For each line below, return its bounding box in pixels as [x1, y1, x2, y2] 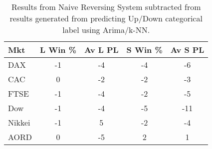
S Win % [126, 44, 163, 55]
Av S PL [170, 44, 205, 55]
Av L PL [84, 44, 119, 55]
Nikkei [8, 117, 30, 128]
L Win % [40, 44, 77, 55]
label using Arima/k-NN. [62, 24, 150, 35]
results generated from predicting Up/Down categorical [9, 12, 203, 24]
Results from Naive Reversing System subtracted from [11, 1, 201, 12]
